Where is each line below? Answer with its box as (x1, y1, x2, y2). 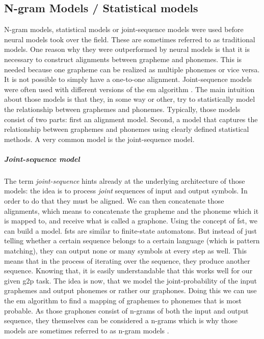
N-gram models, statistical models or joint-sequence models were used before (4, 24, 244, 35)
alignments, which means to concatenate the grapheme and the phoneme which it (4, 205, 259, 216)
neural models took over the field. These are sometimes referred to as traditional (4, 34, 255, 44)
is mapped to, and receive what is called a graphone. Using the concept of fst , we (4, 215, 257, 226)
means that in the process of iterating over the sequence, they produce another (4, 255, 250, 266)
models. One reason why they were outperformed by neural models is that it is (4, 44, 250, 54)
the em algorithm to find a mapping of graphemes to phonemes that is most (4, 295, 242, 306)
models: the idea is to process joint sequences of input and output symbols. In (4, 185, 248, 196)
